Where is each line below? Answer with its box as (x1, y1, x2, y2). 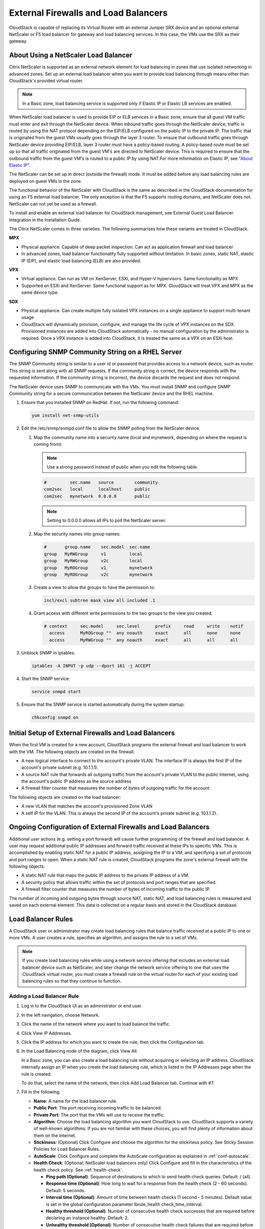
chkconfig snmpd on (31, 714, 79, 720)
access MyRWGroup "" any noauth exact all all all (49, 637, 238, 643)
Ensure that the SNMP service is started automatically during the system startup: (21, 701, 185, 707)
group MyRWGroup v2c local (44, 558, 142, 564)
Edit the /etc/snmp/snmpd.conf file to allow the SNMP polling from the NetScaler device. (21, 425, 201, 431)
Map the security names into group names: (33, 531, 121, 537)
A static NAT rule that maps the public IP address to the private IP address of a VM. (21, 873, 189, 878)
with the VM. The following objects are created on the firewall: (9, 749, 135, 755)
